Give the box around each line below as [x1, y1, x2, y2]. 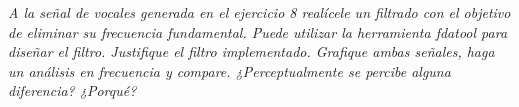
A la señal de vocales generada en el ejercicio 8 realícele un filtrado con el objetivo [8, 2, 511, 22]
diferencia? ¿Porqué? [8, 80, 137, 101]
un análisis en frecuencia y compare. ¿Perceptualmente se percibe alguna [8, 60, 451, 81]
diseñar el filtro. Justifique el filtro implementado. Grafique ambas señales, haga [8, 41, 495, 62]
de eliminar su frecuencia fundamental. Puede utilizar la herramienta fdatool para [8, 21, 508, 42]
